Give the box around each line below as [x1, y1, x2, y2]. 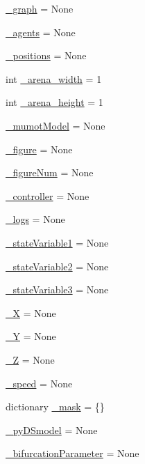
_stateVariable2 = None [6, 258, 109, 273]
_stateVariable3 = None [6, 282, 109, 297]
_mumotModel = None [6, 118, 105, 132]
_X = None [6, 305, 56, 320]
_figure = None [6, 141, 73, 156]
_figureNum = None [6, 165, 94, 180]
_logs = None [6, 212, 65, 226]
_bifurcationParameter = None [6, 446, 139, 461]
